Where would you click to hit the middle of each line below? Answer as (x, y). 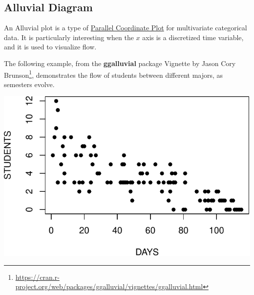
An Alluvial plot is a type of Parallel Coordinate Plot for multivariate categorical (126, 28)
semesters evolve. (29, 84)
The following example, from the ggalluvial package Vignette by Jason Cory (120, 63)
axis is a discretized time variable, (193, 37)
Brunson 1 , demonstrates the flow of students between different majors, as (114, 74)
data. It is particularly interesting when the (69, 37)
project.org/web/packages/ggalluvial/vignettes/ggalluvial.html (109, 286)
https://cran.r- (37, 277)
